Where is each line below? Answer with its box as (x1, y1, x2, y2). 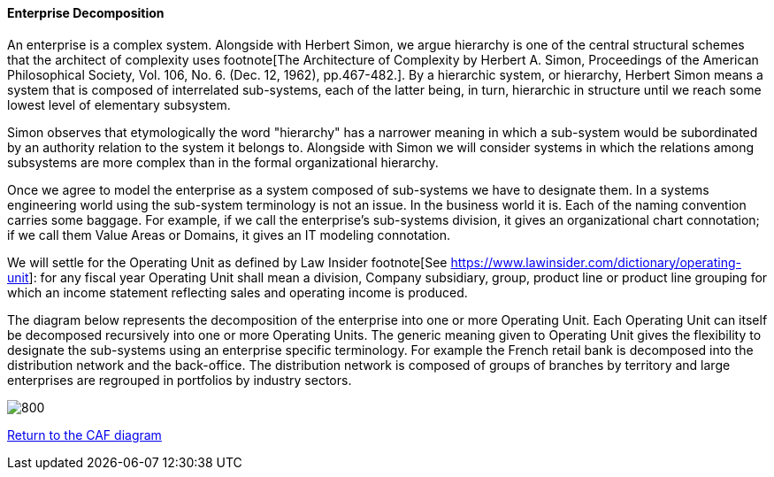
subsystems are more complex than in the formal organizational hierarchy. (7, 154, 439, 170)
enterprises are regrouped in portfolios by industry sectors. (7, 372, 352, 388)
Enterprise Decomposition (7, 5, 165, 20)
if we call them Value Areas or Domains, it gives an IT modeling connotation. (7, 227, 451, 242)
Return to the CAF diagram (7, 427, 162, 442)
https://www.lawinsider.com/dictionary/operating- (450, 254, 741, 270)
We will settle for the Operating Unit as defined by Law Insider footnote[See (7, 254, 448, 270)
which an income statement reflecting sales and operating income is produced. (7, 284, 468, 300)
